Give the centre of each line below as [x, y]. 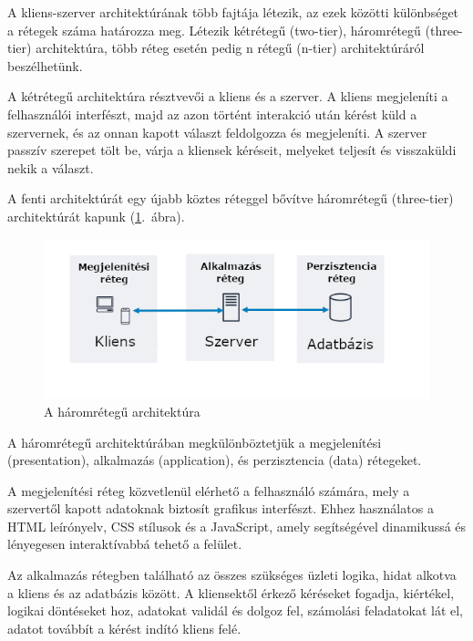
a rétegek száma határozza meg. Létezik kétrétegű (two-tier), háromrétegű [214, 30]
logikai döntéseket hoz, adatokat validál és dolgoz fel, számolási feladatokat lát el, [236, 610]
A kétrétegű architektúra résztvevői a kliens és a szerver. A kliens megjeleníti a [228, 96]
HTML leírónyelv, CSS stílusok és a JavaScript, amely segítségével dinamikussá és [237, 526]
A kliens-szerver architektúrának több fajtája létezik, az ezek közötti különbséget [233, 12]
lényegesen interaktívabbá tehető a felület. [125, 544]
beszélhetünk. [45, 65]
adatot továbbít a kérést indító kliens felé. [124, 628]
